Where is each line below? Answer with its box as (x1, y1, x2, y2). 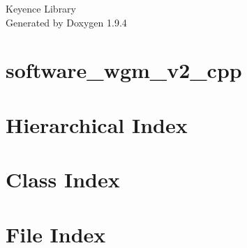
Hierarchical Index (6, 110, 188, 139)
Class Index (6, 165, 120, 194)
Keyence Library (6, 1, 76, 15)
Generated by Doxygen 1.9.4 (6, 15, 127, 29)
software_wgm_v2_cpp (6, 56, 242, 84)
